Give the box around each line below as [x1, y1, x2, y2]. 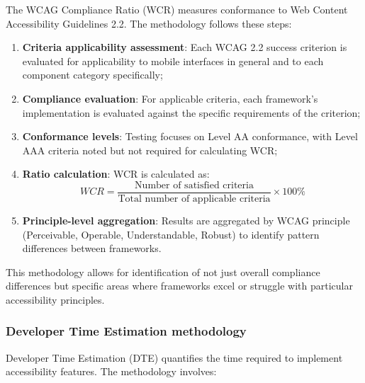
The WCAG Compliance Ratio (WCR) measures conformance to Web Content [6, 2, 348, 16]
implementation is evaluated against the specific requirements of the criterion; [22, 105, 361, 120]
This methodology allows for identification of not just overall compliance [6, 264, 320, 279]
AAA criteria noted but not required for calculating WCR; [22, 142, 278, 157]
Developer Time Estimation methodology [6, 322, 247, 340]
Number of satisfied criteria [135, 180, 254, 190]
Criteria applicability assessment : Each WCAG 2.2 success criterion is [22, 40, 347, 55]
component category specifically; [22, 67, 163, 82]
